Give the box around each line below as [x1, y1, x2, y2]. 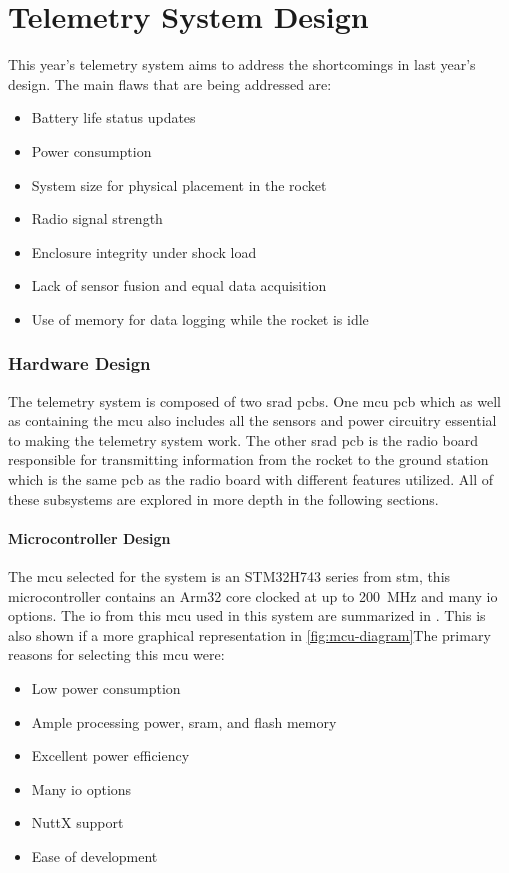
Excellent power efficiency [31, 745, 190, 766]
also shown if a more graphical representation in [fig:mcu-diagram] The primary [8, 624, 491, 645]
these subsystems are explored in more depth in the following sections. [8, 488, 439, 509]
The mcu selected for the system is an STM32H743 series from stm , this [8, 566, 451, 587]
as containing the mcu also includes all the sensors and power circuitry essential [8, 410, 497, 431]
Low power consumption [31, 678, 181, 699]
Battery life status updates [31, 107, 196, 128]
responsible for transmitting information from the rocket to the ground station [8, 449, 489, 470]
